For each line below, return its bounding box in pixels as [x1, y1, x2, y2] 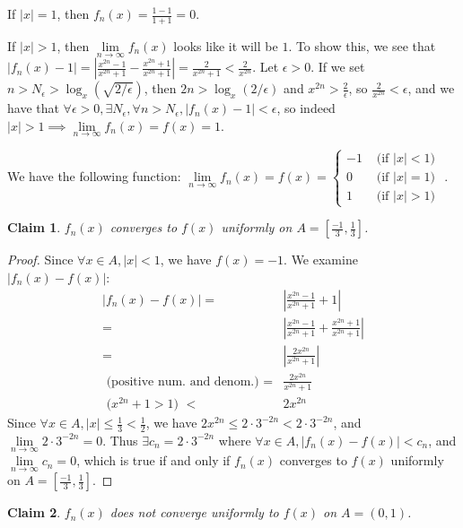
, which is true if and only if [76, 451, 231, 470]
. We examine [284, 250, 358, 269]
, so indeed [276, 99, 336, 117]
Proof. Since [7, 250, 74, 269]
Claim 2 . [7, 503, 61, 522]
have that [7, 99, 59, 117]
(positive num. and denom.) [106, 375, 259, 388]
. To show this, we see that [288, 36, 436, 55]
